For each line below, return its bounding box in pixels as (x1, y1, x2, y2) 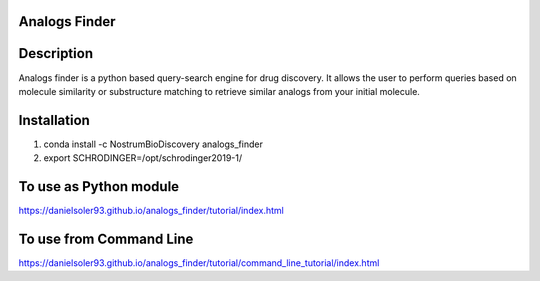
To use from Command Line (18, 230, 194, 247)
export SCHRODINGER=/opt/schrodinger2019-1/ (43, 152, 243, 164)
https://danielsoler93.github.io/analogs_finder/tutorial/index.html (18, 205, 284, 217)
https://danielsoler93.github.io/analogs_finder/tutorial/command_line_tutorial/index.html (18, 257, 380, 269)
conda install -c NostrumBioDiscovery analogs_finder (43, 138, 264, 150)
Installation (18, 111, 90, 129)
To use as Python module (18, 178, 180, 195)
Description (18, 45, 94, 62)
